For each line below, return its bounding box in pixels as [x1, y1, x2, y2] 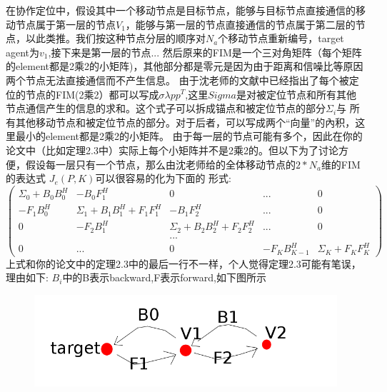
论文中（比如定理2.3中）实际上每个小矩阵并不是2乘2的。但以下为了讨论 [6, 142, 338, 157]
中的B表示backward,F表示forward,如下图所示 [62, 270, 266, 285]
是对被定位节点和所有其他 [236, 86, 356, 101]
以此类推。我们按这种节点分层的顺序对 [25, 31, 206, 46]
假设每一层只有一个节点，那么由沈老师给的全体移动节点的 [25, 156, 296, 171]
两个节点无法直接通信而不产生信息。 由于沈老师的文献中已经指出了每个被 [6, 72, 349, 87]
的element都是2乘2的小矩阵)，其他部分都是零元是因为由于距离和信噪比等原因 [6, 59, 363, 74]
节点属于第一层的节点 [15, 16, 116, 31]
